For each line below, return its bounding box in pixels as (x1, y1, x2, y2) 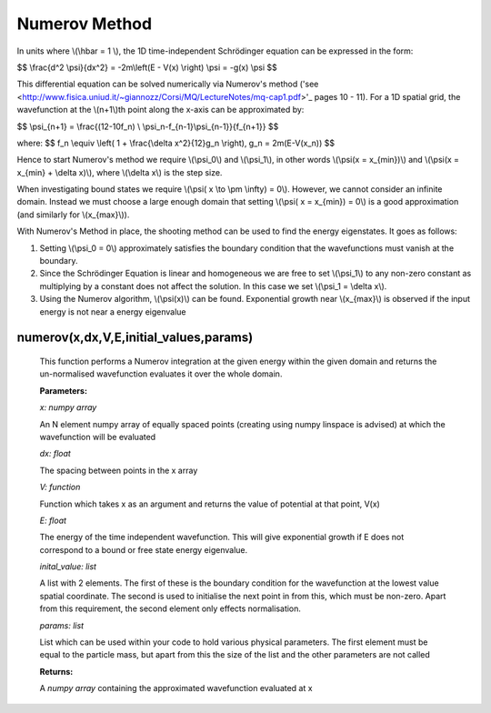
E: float (39, 515, 67, 526)
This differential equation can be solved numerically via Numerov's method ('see (16, 78, 319, 90)
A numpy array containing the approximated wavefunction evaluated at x (39, 683, 313, 694)
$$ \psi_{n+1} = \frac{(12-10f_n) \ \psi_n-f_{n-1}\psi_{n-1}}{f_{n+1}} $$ (16, 121, 279, 132)
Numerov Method (16, 14, 153, 34)
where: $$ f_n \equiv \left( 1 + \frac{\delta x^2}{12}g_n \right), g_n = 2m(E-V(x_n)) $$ (16, 137, 336, 148)
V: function (39, 482, 81, 493)
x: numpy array (39, 402, 97, 413)
